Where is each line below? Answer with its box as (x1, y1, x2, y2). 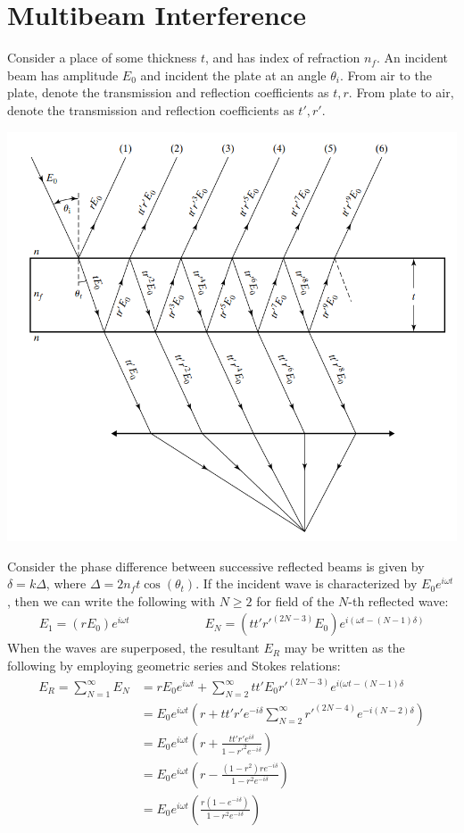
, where (46, 574, 87, 593)
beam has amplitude (7, 65, 119, 84)
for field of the (256, 591, 335, 610)
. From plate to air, (348, 83, 454, 102)
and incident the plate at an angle (140, 65, 327, 84)
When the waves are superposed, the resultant (7, 638, 260, 657)
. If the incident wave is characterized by (195, 574, 418, 593)
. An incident (376, 48, 449, 67)
